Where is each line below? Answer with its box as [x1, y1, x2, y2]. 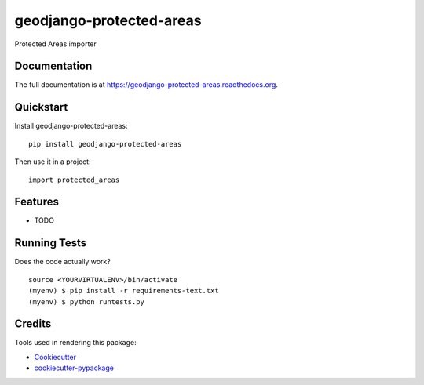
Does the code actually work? [14, 257, 111, 267]
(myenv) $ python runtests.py [28, 297, 145, 306]
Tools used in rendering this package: [14, 338, 137, 347]
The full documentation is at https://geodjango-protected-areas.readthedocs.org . [14, 80, 279, 89]
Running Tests [14, 236, 86, 250]
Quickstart [14, 100, 68, 114]
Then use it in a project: [14, 157, 91, 166]
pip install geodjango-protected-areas [28, 140, 182, 148]
